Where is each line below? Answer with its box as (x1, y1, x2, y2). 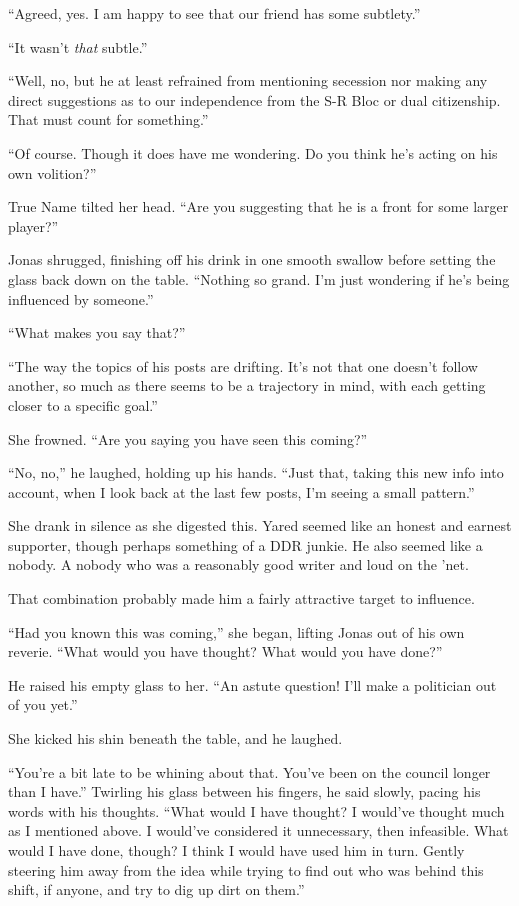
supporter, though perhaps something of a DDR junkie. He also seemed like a (8, 534, 483, 555)
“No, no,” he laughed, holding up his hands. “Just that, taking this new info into (8, 462, 504, 483)
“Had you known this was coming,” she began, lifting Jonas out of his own (8, 621, 465, 642)
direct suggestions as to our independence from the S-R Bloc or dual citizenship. (8, 89, 501, 110)
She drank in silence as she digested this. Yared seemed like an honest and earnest (8, 515, 512, 536)
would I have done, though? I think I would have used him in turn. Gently (8, 840, 465, 860)
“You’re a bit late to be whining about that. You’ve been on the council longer (8, 761, 491, 782)
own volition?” (8, 162, 97, 183)
